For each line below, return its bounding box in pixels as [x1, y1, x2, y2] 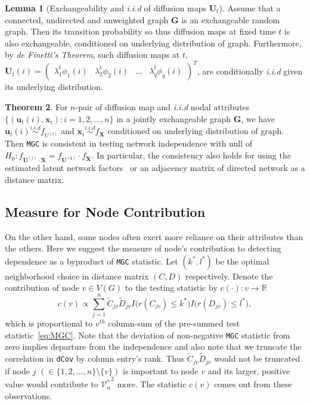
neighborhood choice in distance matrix [5, 269, 149, 282]
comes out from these [214, 378, 292, 390]
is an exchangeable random [181, 13, 280, 26]
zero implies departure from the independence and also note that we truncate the [5, 340, 302, 353]
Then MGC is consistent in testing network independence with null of [5, 137, 253, 150]
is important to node [122, 364, 199, 377]
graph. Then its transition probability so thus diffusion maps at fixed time [5, 25, 276, 38]
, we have [241, 112, 275, 125]
